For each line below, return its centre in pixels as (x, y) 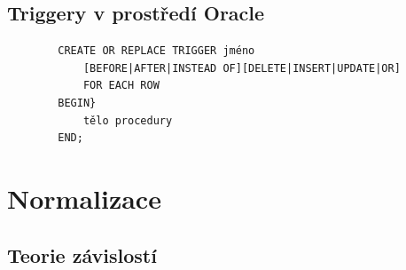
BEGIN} (77, 103)
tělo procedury (128, 120)
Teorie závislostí (82, 254)
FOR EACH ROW (121, 86)
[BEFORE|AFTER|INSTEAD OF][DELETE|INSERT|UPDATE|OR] (242, 68)
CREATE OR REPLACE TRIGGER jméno (156, 51)
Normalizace (84, 198)
